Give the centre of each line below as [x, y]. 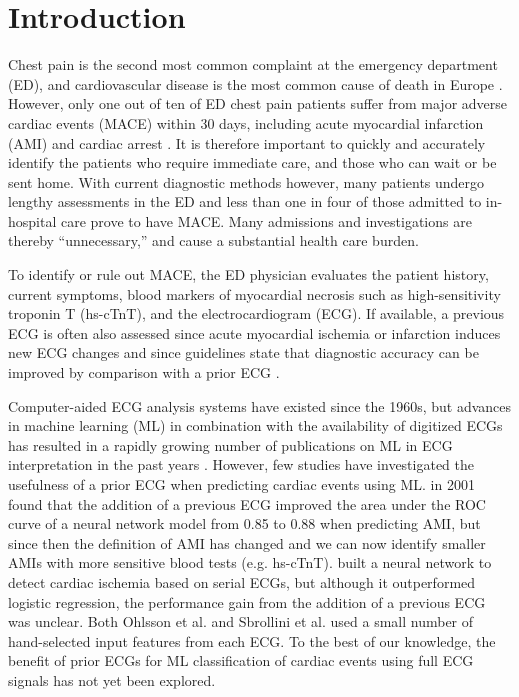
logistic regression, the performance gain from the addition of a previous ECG [247, 601]
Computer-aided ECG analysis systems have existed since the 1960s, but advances [260, 405]
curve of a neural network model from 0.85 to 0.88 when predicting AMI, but [244, 523]
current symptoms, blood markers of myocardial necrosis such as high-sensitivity [254, 293]
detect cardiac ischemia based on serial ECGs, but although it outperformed [242, 581]
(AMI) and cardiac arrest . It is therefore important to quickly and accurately [247, 142]
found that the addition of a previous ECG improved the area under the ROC [247, 503]
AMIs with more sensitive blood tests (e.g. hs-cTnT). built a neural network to [250, 562]
